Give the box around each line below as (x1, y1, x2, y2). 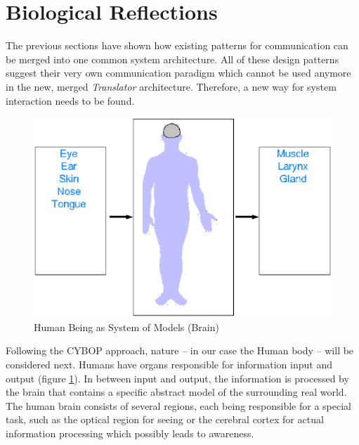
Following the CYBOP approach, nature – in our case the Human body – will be (6, 343, 354, 358)
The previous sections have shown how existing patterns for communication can (6, 38, 348, 53)
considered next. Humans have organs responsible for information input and (6, 356, 332, 371)
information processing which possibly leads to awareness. (6, 425, 254, 440)
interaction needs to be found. (6, 93, 135, 108)
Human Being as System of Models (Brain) (34, 319, 219, 334)
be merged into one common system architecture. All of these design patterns (6, 51, 339, 66)
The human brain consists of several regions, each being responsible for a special (6, 398, 351, 413)
